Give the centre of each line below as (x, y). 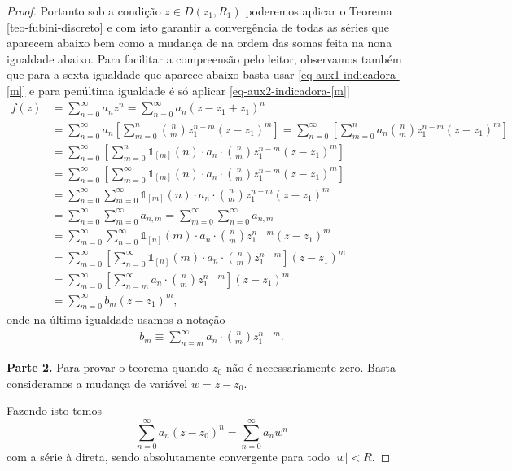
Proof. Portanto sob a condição (84, 11)
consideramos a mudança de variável (97, 383)
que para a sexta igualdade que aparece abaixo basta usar (151, 74)
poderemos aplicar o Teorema (319, 11)
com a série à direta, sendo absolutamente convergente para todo (168, 457)
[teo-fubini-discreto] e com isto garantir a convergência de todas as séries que (198, 26)
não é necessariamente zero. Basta (311, 367)
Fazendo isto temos (54, 410)
